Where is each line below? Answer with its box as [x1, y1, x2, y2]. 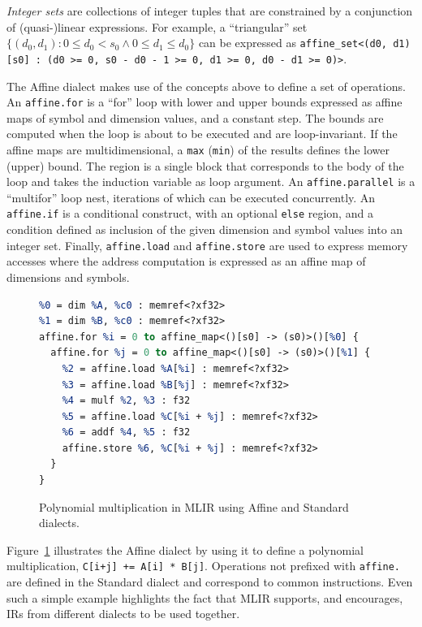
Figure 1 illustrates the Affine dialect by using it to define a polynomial [6, 541, 364, 558]
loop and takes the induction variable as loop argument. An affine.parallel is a [6, 173, 416, 190]
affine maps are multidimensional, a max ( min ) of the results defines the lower [6, 141, 390, 158]
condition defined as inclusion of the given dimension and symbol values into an [6, 221, 403, 238]
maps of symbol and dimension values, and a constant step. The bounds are [6, 109, 384, 126]
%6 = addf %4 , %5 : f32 [62, 426, 191, 439]
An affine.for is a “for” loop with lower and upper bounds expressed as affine [6, 93, 403, 110]
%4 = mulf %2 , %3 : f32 [62, 395, 191, 407]
